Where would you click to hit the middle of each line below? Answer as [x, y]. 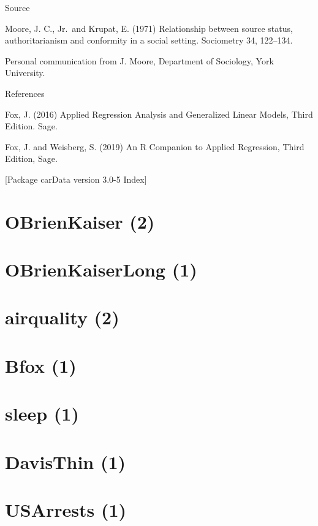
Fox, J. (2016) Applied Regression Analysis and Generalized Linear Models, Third [159, 114]
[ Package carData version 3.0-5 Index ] [76, 179]
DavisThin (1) [66, 461]
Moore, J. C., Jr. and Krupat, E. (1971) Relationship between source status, [149, 28]
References [25, 93]
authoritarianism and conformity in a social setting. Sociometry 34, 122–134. [149, 40]
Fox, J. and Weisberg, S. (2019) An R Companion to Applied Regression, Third [155, 146]
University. [25, 73]
